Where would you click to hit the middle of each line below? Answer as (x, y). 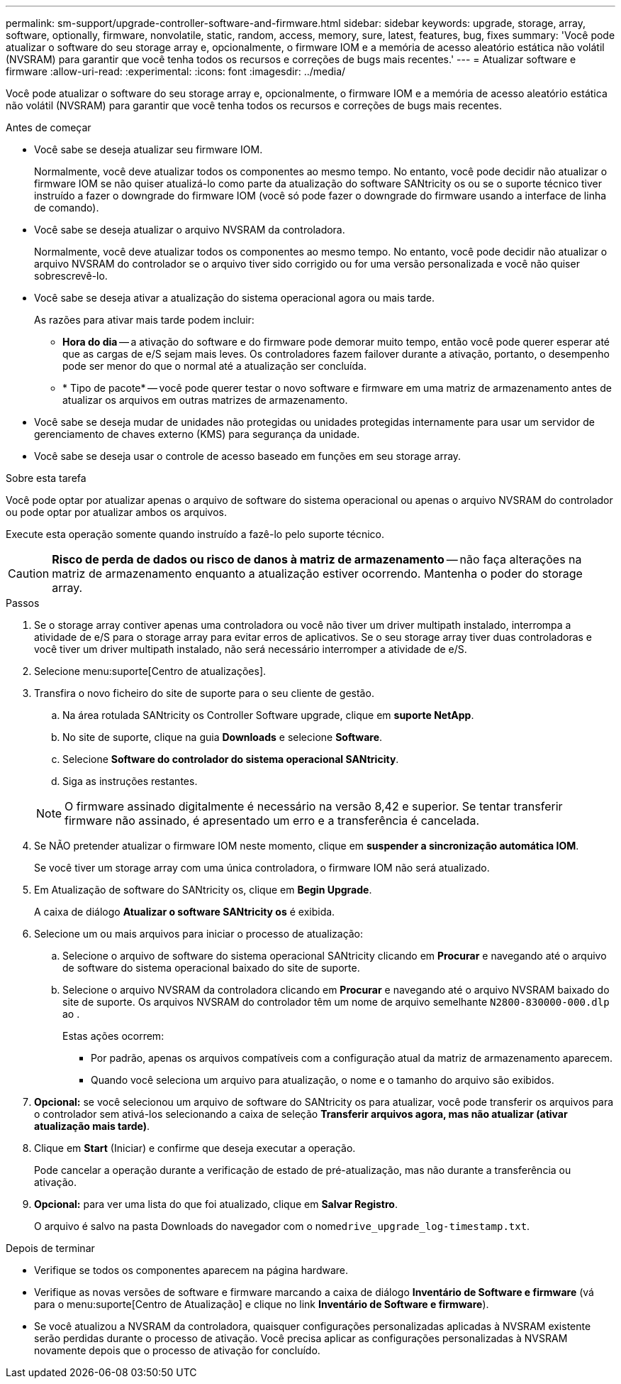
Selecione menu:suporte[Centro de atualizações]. (150, 671)
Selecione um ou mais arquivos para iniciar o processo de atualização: (199, 934)
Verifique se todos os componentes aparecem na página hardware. (191, 1270)
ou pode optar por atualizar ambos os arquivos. (116, 512)
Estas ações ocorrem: (113, 1036)
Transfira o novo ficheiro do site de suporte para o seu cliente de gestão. (204, 693)
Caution (29, 573)
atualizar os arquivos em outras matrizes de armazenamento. (205, 400)
